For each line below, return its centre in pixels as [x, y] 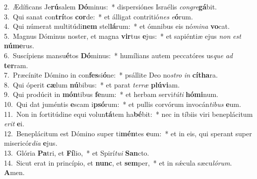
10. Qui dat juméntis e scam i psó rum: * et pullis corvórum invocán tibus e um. [123, 104]
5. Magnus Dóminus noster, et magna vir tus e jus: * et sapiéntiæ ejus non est [123, 36]
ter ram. [16, 65]
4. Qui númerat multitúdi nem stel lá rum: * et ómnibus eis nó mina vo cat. [117, 26]
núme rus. [19, 45]
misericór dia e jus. [31, 143]
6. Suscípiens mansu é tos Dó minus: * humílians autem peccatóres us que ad [119, 55]
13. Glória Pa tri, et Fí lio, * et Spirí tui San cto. [77, 152]
